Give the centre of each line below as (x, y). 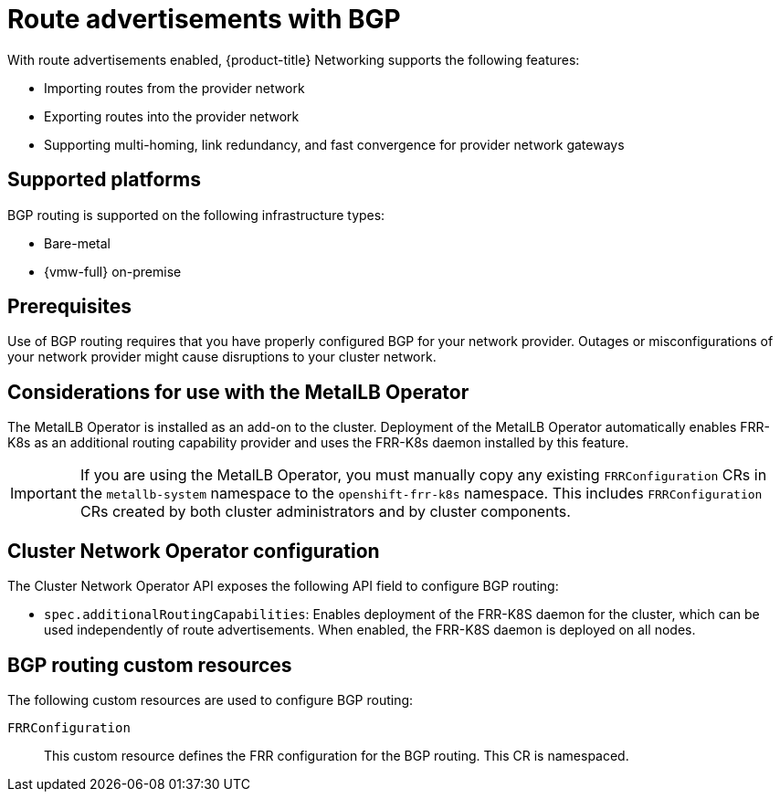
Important (43, 494)
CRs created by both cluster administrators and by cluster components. (325, 512)
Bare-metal (77, 243)
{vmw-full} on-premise (113, 271)
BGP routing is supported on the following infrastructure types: (196, 215)
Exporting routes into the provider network (172, 116)
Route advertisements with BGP (204, 19)
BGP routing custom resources (150, 665)
